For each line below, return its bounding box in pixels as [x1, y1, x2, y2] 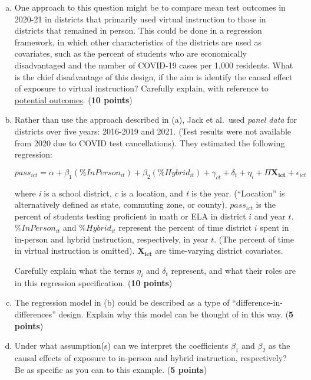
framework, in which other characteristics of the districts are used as [14, 35, 262, 48]
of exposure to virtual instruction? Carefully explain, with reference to [14, 82, 269, 94]
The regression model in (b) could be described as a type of [14, 296, 230, 309]
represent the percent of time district [118, 221, 252, 234]
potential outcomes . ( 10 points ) [14, 93, 133, 106]
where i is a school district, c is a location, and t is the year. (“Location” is [14, 186, 285, 199]
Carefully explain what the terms [14, 264, 134, 277]
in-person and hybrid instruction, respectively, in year [14, 232, 209, 245]
